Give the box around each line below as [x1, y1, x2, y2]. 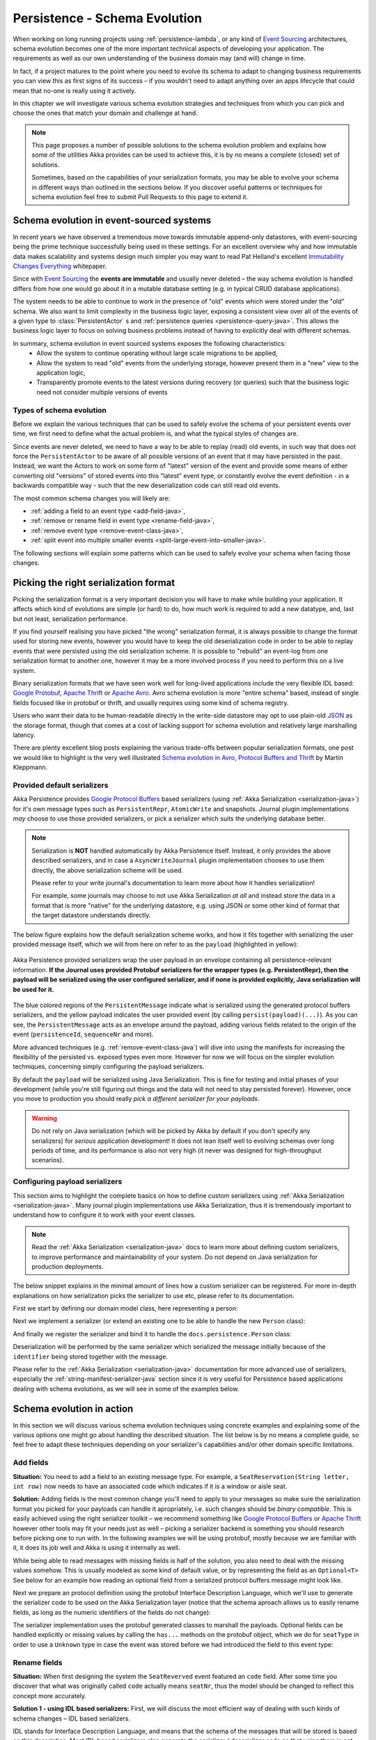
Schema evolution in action [13, 1402, 134, 1414]
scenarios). [31, 1156, 64, 1164]
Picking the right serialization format [13, 576, 175, 588]
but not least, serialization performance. [13, 615, 128, 623]
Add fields [13, 1458, 49, 1468]
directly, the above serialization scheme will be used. [31, 866, 184, 874]
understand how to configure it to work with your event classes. [13, 1211, 196, 1219]
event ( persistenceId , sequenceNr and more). [13, 1030, 154, 1038]
